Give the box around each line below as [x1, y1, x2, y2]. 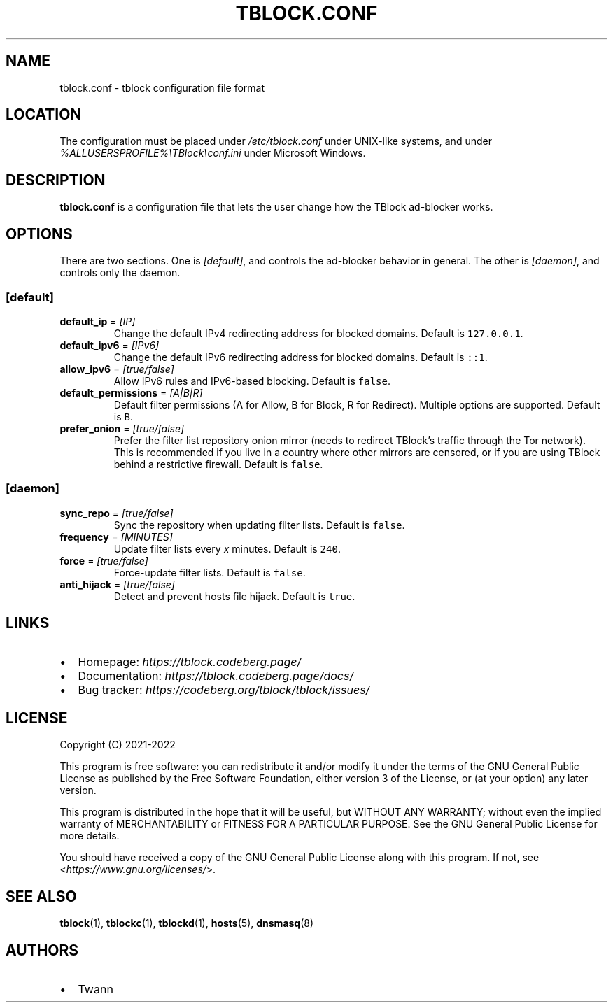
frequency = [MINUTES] [59, 530, 173, 543]
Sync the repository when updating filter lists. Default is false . [113, 518, 405, 531]
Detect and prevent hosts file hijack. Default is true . [113, 590, 355, 602]
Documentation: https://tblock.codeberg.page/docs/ [78, 669, 354, 683]
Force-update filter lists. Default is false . [113, 566, 306, 578]
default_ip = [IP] [59, 315, 136, 327]
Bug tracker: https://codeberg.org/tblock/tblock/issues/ [78, 683, 370, 697]
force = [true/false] [59, 554, 148, 567]
